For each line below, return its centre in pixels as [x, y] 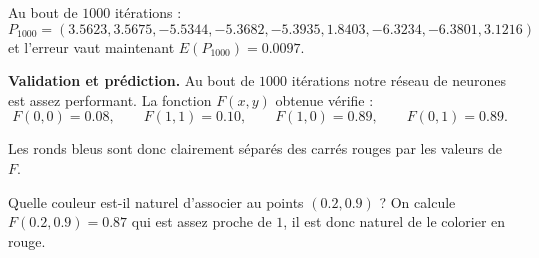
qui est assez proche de [201, 221]
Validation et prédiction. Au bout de [131, 80]
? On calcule [417, 201]
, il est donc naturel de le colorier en [394, 221]
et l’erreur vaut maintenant [91, 46]
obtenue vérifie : [324, 99]
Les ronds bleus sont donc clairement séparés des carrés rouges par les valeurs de [255, 148]
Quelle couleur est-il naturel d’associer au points [156, 201]
